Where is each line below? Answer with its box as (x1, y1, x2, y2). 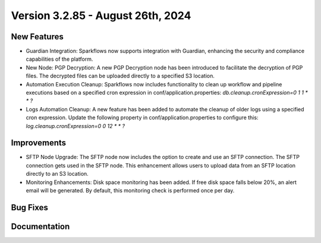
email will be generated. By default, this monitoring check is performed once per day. (26, 187, 235, 194)
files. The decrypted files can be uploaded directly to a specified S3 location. (26, 72, 215, 80)
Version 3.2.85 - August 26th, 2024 (11, 9, 191, 22)
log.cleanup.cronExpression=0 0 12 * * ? (26, 122, 125, 129)
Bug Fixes (11, 202, 49, 213)
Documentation (11, 221, 70, 232)
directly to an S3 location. (26, 170, 89, 177)
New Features (11, 32, 64, 42)
